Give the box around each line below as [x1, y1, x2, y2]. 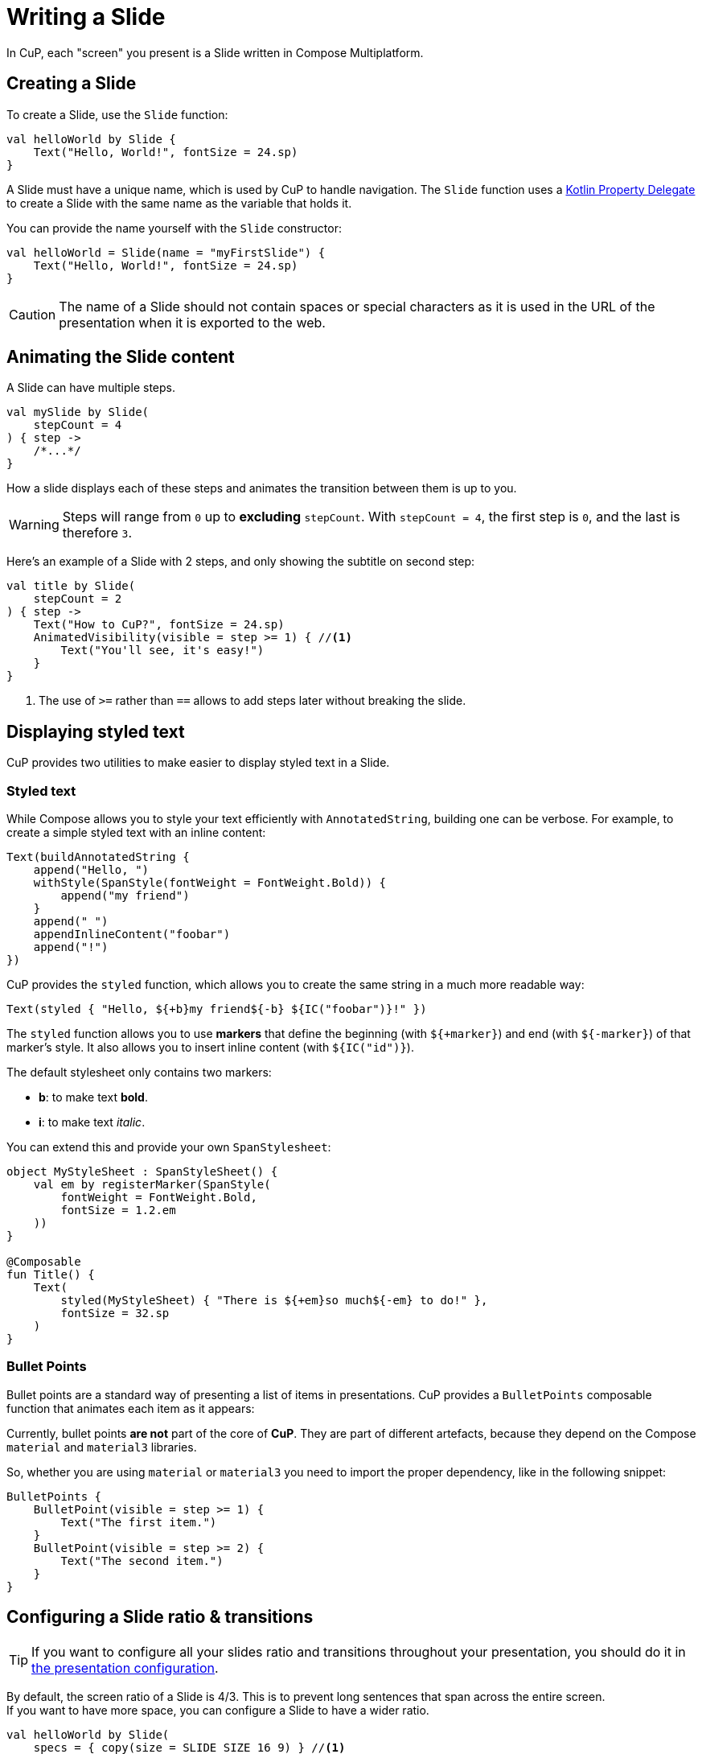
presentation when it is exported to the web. [59, 314, 326, 331]
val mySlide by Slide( [6, 406, 150, 419]
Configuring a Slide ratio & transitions [6, 1607, 314, 1628]
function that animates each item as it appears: [6, 1401, 255, 1415]
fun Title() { [6, 1268, 95, 1282]
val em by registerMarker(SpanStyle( [33, 1178, 271, 1192]
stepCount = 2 [33, 592, 122, 606]
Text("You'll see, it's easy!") [60, 644, 265, 657]
